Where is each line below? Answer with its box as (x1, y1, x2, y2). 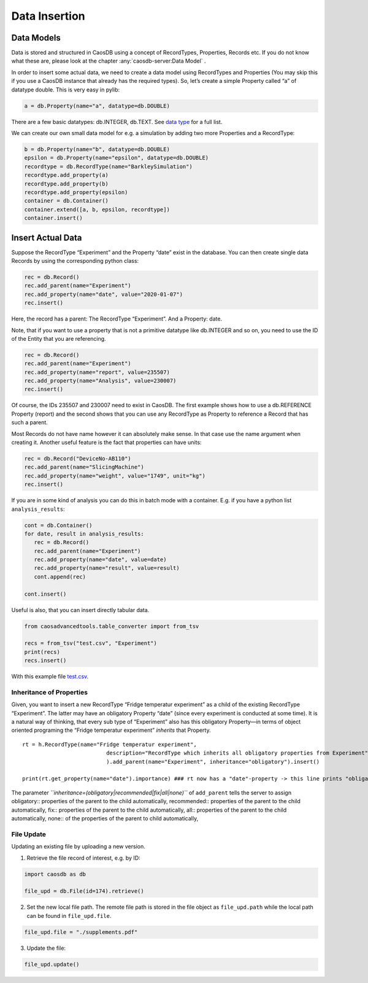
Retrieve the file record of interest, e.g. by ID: (26, 854, 140, 861)
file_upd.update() (24, 961, 80, 968)
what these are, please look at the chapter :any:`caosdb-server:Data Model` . (11, 57, 206, 64)
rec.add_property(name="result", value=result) (34, 565, 180, 572)
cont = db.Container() (24, 522, 93, 529)
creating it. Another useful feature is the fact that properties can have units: (11, 439, 202, 446)
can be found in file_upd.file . (26, 912, 112, 919)
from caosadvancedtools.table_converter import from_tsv (24, 623, 199, 629)
